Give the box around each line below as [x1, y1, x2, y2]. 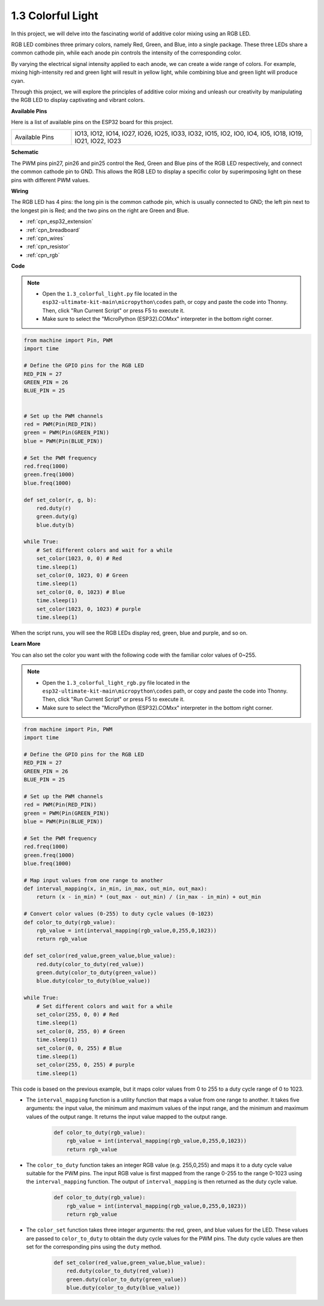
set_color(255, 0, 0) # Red [36, 1011, 119, 1018]
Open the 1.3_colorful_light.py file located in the [42, 290, 178, 297]
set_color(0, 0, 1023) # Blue [36, 588, 125, 595]
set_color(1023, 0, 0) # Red [36, 555, 122, 562]
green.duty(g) [36, 513, 78, 520]
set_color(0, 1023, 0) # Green [36, 572, 128, 579]
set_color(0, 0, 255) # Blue [36, 1045, 122, 1052]
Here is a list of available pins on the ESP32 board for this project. [11, 119, 173, 126]
